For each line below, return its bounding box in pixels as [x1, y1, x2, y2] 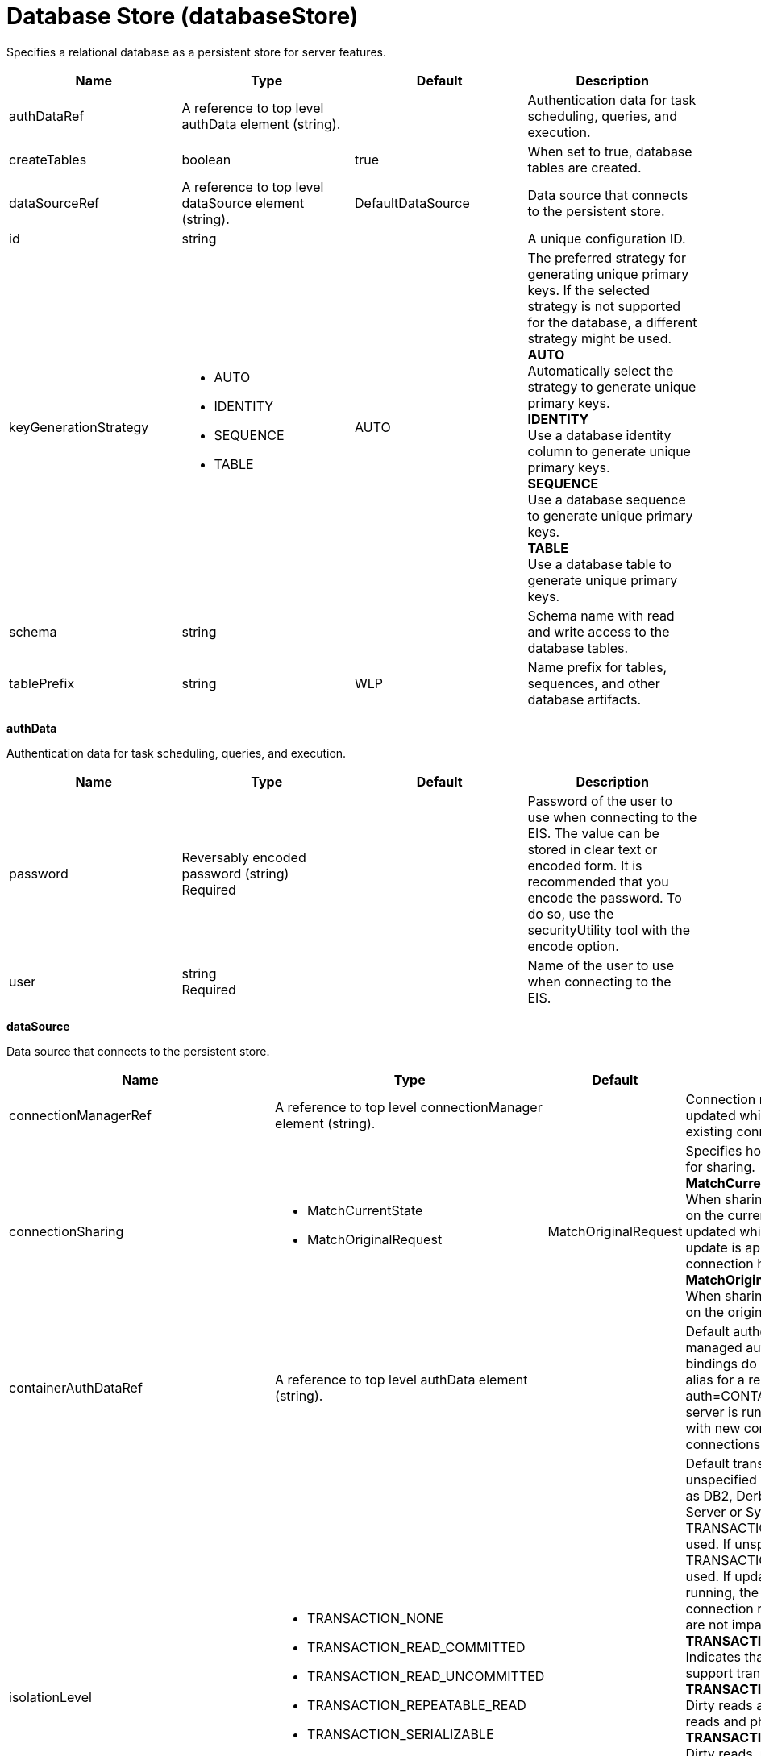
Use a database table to [527, 555, 672, 572]
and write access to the [527, 623, 670, 640]
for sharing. [685, 1158, 755, 1175]
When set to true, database [527, 143, 692, 160]
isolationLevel [9, 1688, 92, 1705]
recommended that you [527, 873, 669, 890]
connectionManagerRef [9, 1106, 152, 1123]
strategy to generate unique [527, 378, 697, 395]
